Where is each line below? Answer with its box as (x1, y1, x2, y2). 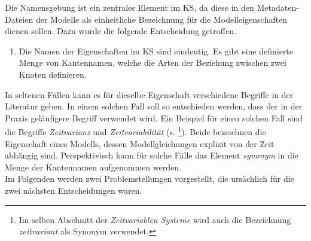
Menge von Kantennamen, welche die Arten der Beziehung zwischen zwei (19, 56, 286, 69)
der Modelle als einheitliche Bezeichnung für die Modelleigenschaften (35, 13, 287, 25)
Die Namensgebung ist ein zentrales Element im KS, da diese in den (5, 1, 254, 13)
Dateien (5, 13, 33, 25)
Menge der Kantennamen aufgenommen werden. (5, 160, 181, 173)
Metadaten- (257, 1, 299, 13)
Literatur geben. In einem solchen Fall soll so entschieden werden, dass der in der (5, 100, 303, 112)
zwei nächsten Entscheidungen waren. (5, 184, 142, 196)
